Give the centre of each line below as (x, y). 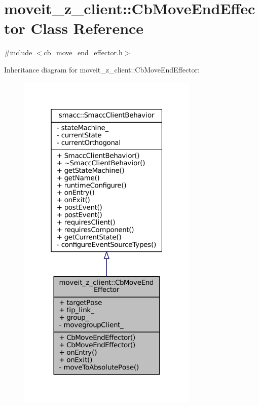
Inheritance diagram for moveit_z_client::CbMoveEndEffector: (102, 69)
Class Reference (87, 28)
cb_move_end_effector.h (83, 52)
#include (18, 52)
